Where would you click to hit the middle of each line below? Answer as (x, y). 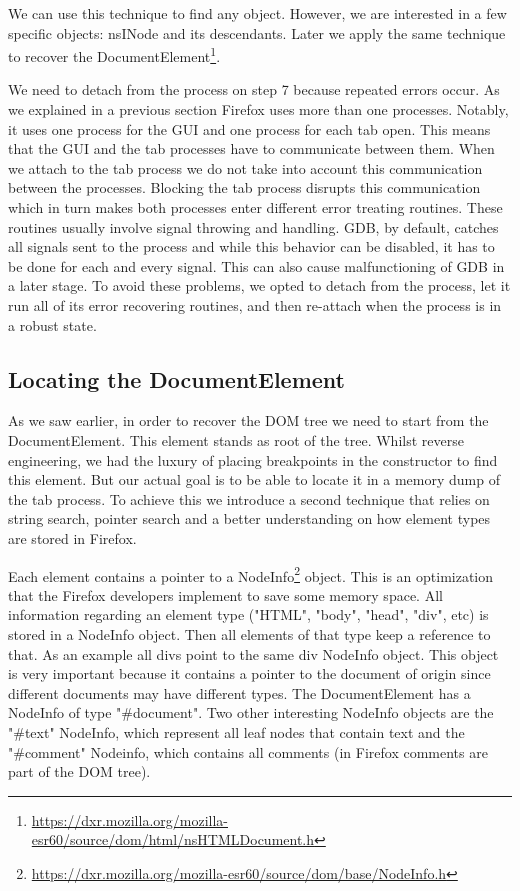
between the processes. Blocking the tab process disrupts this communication (244, 187)
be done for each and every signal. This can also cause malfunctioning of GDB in (256, 265)
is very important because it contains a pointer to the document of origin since (249, 673)
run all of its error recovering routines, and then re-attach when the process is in (255, 304)
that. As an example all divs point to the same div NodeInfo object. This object (253, 653)
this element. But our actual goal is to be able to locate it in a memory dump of (254, 479)
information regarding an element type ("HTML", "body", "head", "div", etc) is (248, 614)
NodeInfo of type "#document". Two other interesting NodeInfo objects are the (251, 712)
